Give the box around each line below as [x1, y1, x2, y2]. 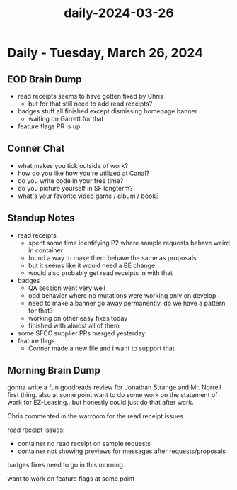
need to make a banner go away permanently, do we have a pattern [28, 299, 226, 307]
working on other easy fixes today [28, 313, 128, 322]
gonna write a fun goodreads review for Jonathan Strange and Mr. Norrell [7, 383, 221, 391]
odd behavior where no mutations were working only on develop [28, 291, 216, 299]
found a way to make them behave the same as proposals [28, 253, 197, 262]
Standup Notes [7, 212, 75, 224]
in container [28, 246, 64, 255]
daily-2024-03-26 [63, 5, 175, 21]
